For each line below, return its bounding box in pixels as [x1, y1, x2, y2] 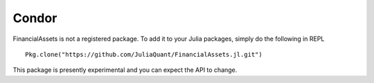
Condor [12, 10, 57, 26]
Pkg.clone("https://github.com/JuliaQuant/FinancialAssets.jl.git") [25, 50, 262, 58]
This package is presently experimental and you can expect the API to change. [12, 66, 238, 74]
